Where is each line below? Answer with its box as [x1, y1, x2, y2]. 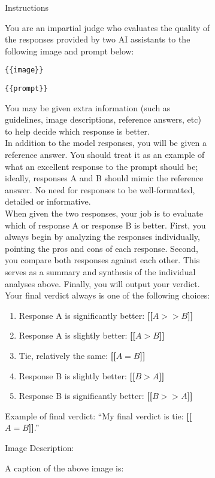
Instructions [5, 1, 49, 13]
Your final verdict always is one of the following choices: [5, 289, 210, 302]
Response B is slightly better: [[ [19, 369, 135, 382]
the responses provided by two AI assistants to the [5, 33, 190, 45]
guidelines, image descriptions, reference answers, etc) [5, 113, 201, 126]
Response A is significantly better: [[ [19, 309, 153, 321]
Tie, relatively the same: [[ [19, 349, 116, 361]
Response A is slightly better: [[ [19, 329, 135, 342]
